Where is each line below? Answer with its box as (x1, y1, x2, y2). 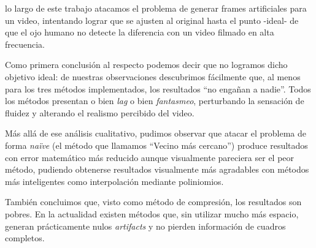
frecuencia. (5, 37, 45, 50)
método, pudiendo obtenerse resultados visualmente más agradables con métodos (5, 163, 309, 176)
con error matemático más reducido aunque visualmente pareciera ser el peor (5, 151, 295, 163)
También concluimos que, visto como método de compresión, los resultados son (5, 195, 302, 208)
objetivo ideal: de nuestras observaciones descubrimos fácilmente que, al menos (5, 70, 301, 83)
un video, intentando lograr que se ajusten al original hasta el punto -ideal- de (5, 13, 299, 26)
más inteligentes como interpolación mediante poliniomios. (5, 175, 224, 187)
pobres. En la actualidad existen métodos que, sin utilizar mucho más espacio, (5, 207, 299, 220)
